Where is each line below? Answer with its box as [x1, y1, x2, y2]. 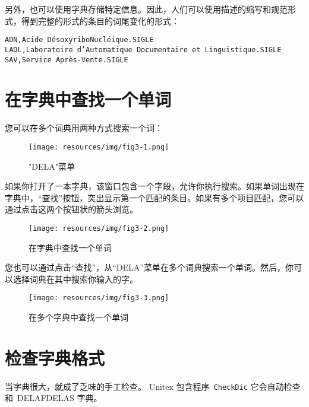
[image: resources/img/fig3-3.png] [29, 294, 169, 303]
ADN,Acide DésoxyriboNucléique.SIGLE [5, 36, 154, 44]
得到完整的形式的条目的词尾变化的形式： [21, 14, 179, 27]
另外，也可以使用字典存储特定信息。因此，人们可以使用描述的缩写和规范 [5, 3, 288, 15]
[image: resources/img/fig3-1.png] [29, 142, 169, 151]
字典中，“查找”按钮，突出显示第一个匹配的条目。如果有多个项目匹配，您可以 [5, 191, 304, 203]
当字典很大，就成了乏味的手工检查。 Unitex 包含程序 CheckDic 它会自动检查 [5, 380, 301, 392]
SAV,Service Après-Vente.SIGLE [5, 55, 128, 64]
